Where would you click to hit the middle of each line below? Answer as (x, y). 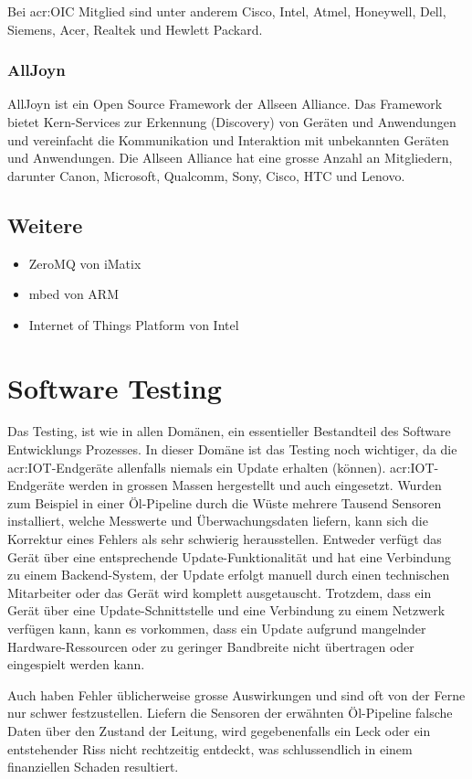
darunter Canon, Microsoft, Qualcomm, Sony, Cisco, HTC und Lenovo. (206, 175)
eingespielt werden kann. (76, 664)
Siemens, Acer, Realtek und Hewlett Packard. (135, 29)
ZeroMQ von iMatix (85, 263)
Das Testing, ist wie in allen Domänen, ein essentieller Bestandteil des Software (229, 431)
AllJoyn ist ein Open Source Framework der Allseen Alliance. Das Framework (225, 104)
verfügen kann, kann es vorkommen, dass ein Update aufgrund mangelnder (217, 629)
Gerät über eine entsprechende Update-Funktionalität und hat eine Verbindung (229, 556)
